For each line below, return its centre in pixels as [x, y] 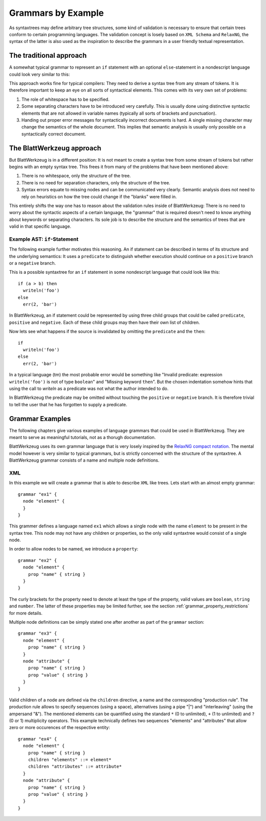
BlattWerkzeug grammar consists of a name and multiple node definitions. [84, 460]
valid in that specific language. [40, 226]
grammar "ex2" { [37, 560]
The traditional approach [48, 56]
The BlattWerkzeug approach [55, 148]
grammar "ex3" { [37, 633]
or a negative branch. [33, 263]
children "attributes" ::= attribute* [75, 767]
